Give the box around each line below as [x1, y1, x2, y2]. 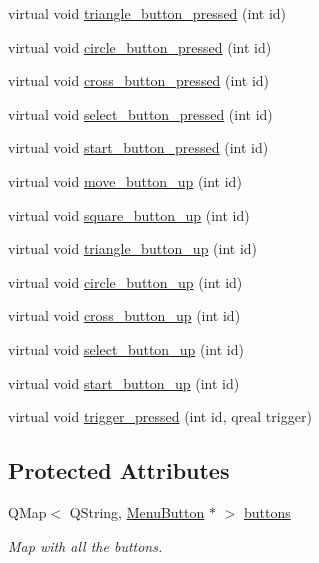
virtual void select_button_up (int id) [8, 338, 244, 359]
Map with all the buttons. [8, 535, 163, 556]
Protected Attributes [8, 455, 230, 486]
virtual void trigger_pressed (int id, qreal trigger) [8, 406, 312, 427]
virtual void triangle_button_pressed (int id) [8, 3, 287, 23]
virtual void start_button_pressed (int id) [8, 137, 269, 158]
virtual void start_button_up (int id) [8, 372, 240, 393]
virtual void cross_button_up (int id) [8, 305, 241, 326]
